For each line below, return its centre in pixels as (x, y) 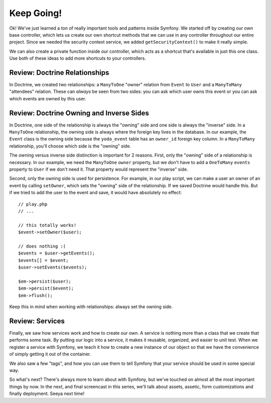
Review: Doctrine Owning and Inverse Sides (79, 113)
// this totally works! (47, 225)
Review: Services (37, 321)
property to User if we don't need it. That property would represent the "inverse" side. (99, 169)
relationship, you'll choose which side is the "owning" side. (70, 146)
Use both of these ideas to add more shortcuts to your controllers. (78, 58)
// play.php (33, 204)
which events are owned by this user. (48, 98)
